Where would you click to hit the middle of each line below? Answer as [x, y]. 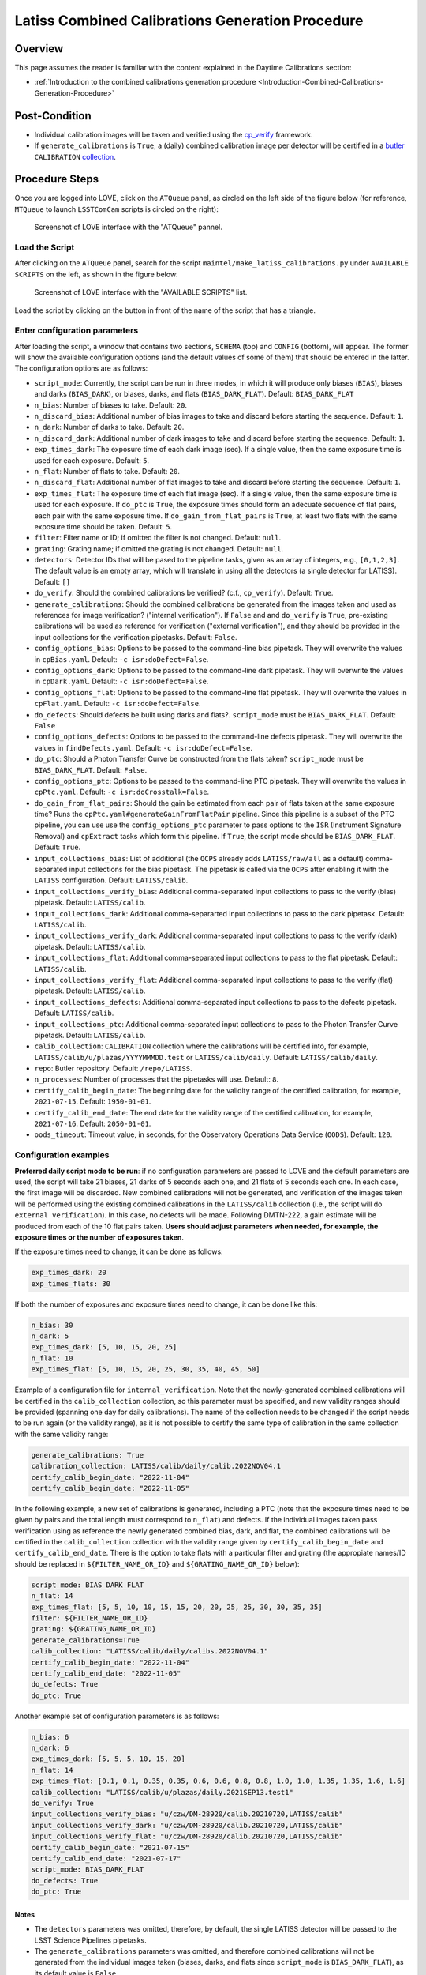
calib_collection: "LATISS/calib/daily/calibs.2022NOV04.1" [150, 1651]
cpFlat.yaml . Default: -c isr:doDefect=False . [118, 704]
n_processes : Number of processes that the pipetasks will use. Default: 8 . [157, 1079]
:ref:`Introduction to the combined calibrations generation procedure [145, 82]
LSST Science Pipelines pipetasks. [91, 1940]
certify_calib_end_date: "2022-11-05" [106, 1673]
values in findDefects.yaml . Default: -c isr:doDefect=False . [143, 747]
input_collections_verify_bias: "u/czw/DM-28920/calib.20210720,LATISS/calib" [187, 1814]
